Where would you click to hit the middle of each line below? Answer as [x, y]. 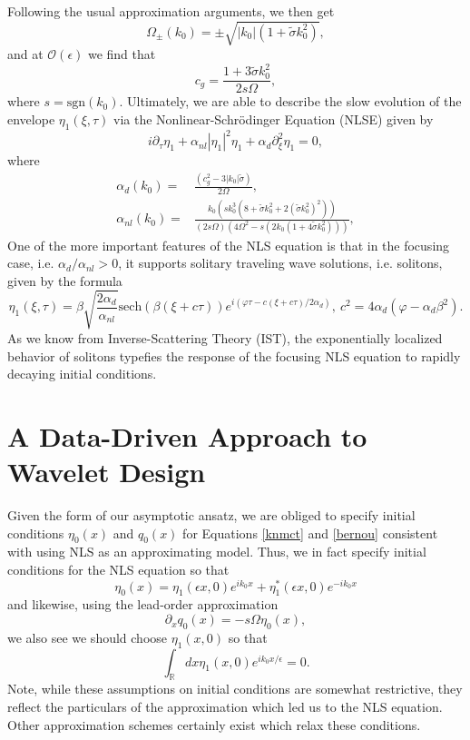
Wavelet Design [107, 472]
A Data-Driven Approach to [187, 435]
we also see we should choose [88, 637]
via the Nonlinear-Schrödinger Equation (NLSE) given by [274, 118]
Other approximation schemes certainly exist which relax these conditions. [214, 724]
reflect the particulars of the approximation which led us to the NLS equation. [225, 707]
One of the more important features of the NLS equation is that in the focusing [229, 245]
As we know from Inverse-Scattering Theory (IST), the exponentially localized [225, 337]
